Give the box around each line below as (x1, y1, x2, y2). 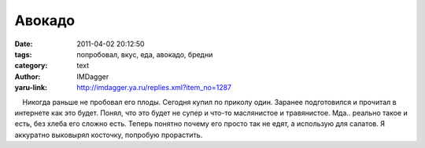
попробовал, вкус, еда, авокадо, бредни (76, 49, 213, 59)
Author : (14, 71, 41, 81)
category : (14, 61, 48, 70)
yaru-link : (14, 83, 47, 92)
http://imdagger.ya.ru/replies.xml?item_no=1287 (76, 83, 232, 92)
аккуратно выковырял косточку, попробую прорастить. (14, 130, 203, 139)
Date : (14, 39, 33, 49)
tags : (14, 49, 32, 59)
